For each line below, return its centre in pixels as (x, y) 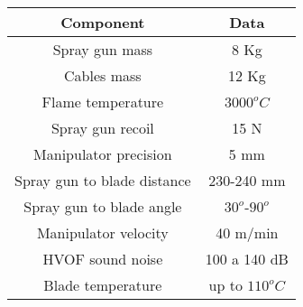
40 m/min (247, 233)
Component (103, 22)
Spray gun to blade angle (103, 206)
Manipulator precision (103, 154)
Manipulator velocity (102, 233)
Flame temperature (103, 102)
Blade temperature (103, 285)
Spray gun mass (103, 49)
